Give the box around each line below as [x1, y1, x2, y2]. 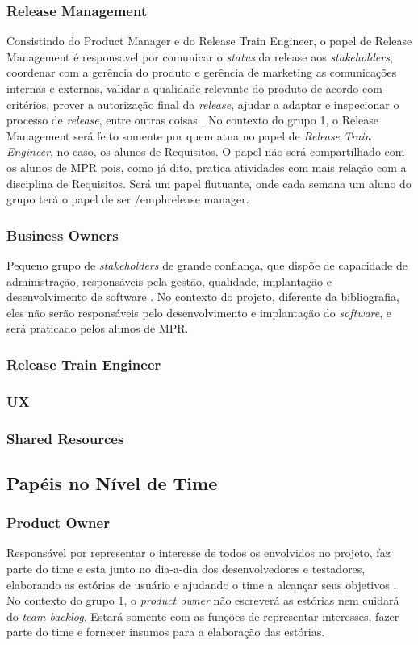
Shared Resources [6, 428, 124, 448]
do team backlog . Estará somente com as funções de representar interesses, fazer [6, 607, 399, 624]
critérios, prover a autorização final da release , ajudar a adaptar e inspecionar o [6, 95, 399, 112]
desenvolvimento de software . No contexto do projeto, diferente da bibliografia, [6, 288, 399, 305]
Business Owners [6, 224, 119, 245]
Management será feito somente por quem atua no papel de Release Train [6, 127, 371, 144]
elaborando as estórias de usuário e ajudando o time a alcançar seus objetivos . [6, 576, 397, 593]
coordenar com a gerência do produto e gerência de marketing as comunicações [6, 64, 397, 81]
